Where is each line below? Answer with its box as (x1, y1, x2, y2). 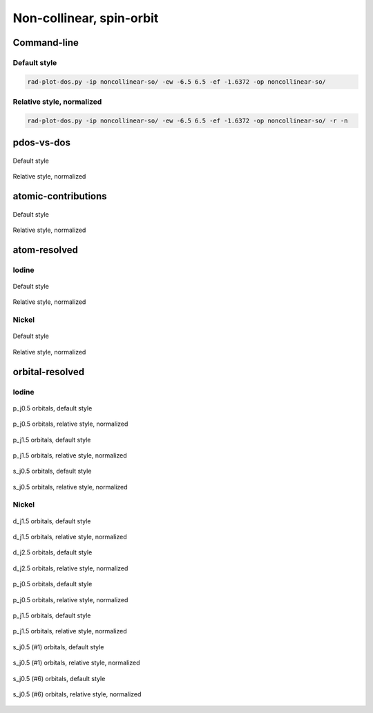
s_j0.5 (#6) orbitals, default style (12, 674, 106, 683)
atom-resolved (12, 244, 79, 255)
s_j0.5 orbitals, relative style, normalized (12, 482, 128, 491)
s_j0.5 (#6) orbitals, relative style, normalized (12, 689, 142, 698)
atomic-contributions (12, 190, 107, 202)
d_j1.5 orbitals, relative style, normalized (12, 533, 127, 541)
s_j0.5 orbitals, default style (12, 467, 92, 476)
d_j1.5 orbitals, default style (12, 516, 91, 525)
